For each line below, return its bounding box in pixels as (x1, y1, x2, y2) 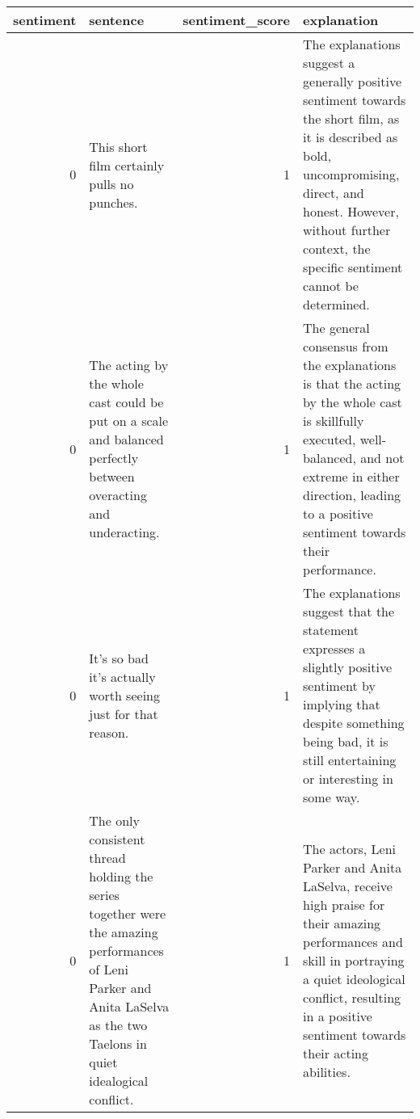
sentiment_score (183, 11, 291, 29)
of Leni (89, 960, 128, 978)
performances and (303, 932, 403, 951)
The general (303, 318, 370, 337)
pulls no (89, 174, 134, 193)
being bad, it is (303, 732, 388, 751)
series (89, 886, 120, 904)
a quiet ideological (303, 969, 405, 988)
